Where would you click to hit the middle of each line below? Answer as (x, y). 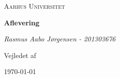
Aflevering (22, 22)
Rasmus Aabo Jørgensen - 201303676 (60, 39)
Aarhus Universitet (35, 6)
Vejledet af (20, 55)
